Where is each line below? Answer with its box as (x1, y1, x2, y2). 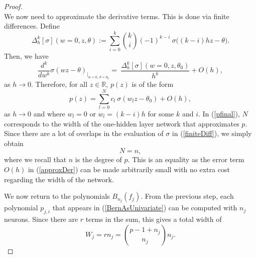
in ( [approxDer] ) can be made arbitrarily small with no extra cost (28, 164, 230, 174)
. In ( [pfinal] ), (198, 108, 240, 118)
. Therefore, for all (31, 79, 88, 89)
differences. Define (4, 21, 60, 31)
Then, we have (4, 50, 49, 61)
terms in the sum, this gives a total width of (85, 213, 222, 224)
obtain (4, 138, 24, 148)
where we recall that (4, 154, 67, 165)
